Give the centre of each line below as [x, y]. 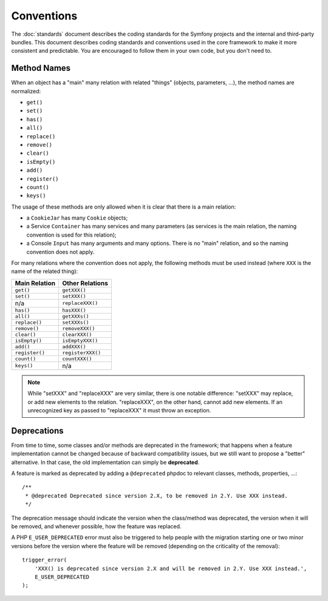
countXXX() [77, 359]
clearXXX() [77, 334]
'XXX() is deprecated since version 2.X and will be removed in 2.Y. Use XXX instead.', [171, 568]
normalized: [26, 91]
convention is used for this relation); [71, 235]
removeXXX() [78, 328]
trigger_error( [45, 560]
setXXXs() [75, 322]
